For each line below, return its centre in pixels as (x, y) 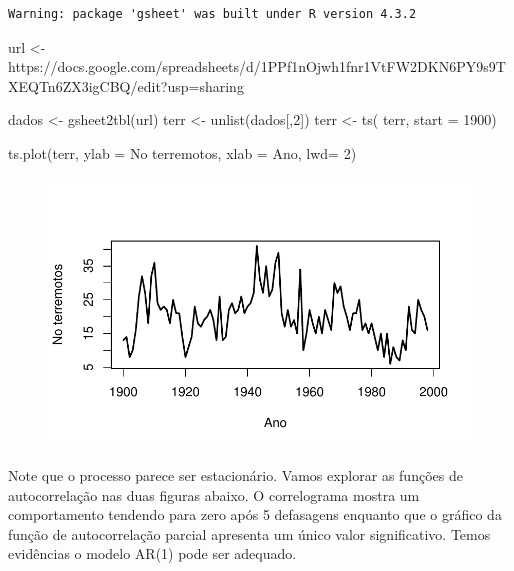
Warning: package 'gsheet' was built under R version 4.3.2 (212, 14)
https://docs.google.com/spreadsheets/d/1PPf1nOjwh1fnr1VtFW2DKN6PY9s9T (257, 66)
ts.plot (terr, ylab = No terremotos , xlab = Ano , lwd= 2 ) (182, 152)
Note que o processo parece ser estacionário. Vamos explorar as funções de (235, 474)
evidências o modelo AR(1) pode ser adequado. (152, 553)
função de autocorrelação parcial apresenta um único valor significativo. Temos (249, 533)
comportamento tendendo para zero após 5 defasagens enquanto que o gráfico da (255, 514)
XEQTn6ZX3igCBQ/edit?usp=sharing (126, 85)
